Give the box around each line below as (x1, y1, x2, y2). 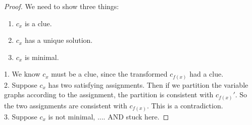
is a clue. (24, 18, 52, 28)
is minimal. (24, 51, 59, 62)
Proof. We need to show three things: (4, 1, 119, 11)
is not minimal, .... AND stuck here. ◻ (48, 111, 169, 121)
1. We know (4, 69, 40, 79)
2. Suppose (4, 79, 37, 90)
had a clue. (189, 69, 224, 79)
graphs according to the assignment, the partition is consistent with (4, 89, 214, 100)
